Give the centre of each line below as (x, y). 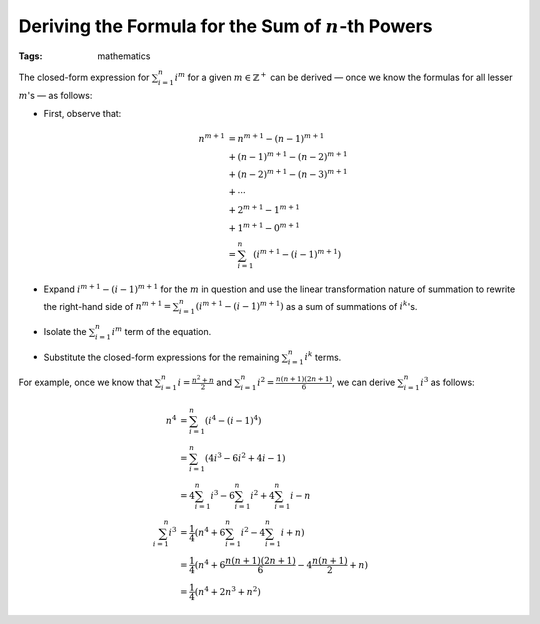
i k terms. (323, 356)
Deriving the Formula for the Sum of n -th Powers (226, 26)
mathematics (124, 56)
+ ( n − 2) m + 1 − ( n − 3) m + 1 (288, 173)
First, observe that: (82, 113)
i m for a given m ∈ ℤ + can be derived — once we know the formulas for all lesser (344, 76)
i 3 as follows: (447, 382)
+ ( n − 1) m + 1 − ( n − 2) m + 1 (288, 155)
